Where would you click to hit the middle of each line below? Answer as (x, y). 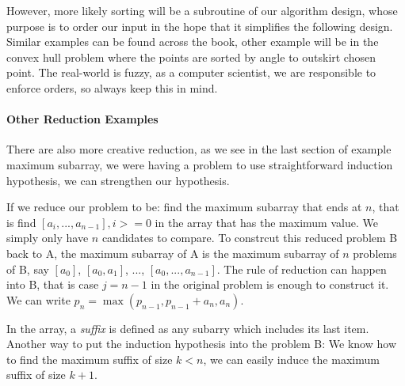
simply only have (48, 238)
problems (375, 253)
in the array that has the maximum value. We (266, 222)
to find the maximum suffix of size (90, 359)
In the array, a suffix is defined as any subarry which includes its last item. (188, 328)
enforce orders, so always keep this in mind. (112, 87)
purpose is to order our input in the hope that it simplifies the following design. (200, 26)
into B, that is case (53, 284)
